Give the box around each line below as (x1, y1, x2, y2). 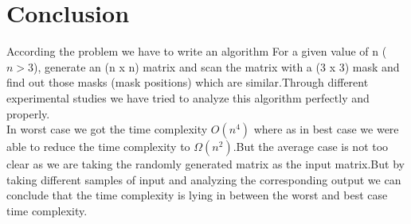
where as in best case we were (253, 121, 399, 137)
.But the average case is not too (233, 138, 389, 155)
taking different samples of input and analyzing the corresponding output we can (6, 171, 401, 187)
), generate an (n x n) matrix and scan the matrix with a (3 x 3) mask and (33, 58, 400, 75)
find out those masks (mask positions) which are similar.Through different (6, 74, 369, 91)
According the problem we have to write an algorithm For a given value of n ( (6, 43, 387, 60)
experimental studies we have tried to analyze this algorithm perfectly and (6, 89, 370, 106)
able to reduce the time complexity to (6, 138, 190, 155)
